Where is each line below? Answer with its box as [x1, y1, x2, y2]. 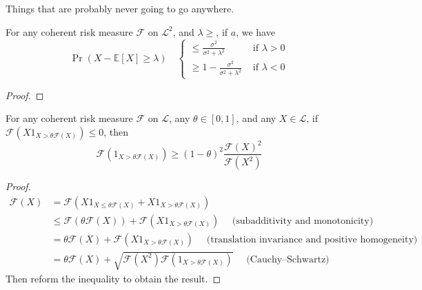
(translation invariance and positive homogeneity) [206, 234, 418, 245]
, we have [236, 24, 275, 39]
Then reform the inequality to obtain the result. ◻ [6, 271, 221, 286]
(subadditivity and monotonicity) [232, 216, 374, 226]
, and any [236, 111, 277, 125]
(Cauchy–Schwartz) [246, 254, 330, 265]
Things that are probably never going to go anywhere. [6, 1, 234, 15]
